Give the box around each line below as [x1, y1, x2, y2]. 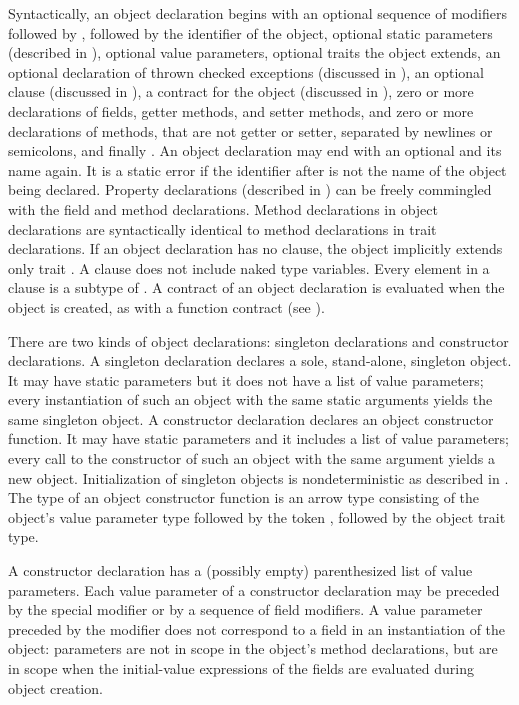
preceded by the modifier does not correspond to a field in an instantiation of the [8, 618, 506, 639]
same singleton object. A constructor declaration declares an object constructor [8, 408, 494, 429]
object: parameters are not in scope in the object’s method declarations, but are [8, 638, 498, 659]
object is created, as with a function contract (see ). [8, 296, 325, 317]
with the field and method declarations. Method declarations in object [8, 198, 438, 219]
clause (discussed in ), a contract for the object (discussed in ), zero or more [8, 81, 474, 102]
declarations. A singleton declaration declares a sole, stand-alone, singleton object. [8, 350, 512, 371]
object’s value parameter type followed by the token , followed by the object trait [8, 506, 506, 527]
